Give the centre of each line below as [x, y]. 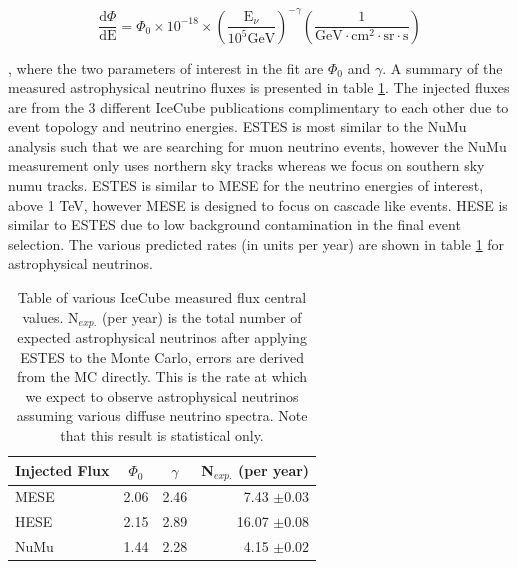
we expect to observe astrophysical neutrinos [162, 395]
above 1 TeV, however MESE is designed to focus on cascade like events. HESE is [258, 204]
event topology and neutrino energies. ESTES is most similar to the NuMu [237, 126]
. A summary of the [442, 67]
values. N [50, 316]
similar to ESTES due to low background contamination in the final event [234, 224]
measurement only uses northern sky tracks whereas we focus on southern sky [246, 165]
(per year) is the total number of [201, 316]
